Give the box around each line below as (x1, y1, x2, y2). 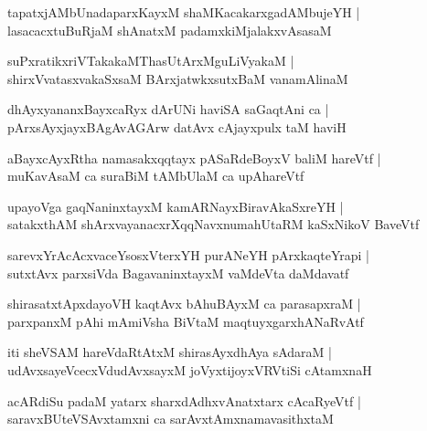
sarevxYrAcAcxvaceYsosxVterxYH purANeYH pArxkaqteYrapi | (7, 245, 369, 264)
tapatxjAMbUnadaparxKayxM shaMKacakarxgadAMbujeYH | (7, 3, 360, 21)
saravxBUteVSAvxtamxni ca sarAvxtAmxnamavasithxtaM (7, 409, 334, 428)
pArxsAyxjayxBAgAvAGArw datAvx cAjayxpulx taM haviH (7, 117, 347, 136)
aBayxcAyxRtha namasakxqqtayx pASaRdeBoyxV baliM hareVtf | (7, 148, 381, 167)
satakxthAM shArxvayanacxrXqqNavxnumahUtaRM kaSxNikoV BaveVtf (7, 215, 420, 234)
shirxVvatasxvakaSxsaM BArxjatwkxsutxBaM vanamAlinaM (7, 68, 348, 88)
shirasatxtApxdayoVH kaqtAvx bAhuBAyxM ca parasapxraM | (7, 294, 361, 313)
